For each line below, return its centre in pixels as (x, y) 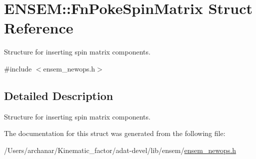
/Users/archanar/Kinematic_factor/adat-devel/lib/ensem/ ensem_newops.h (120, 150)
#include (18, 68)
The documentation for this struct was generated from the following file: (115, 133)
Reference (39, 28)
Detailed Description (59, 95)
